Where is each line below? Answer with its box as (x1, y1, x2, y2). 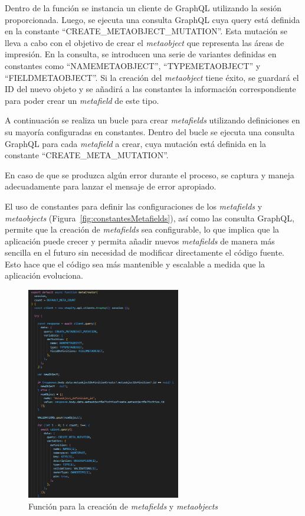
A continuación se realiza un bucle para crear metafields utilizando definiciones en (5, 114, 300, 126)
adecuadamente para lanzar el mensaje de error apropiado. (5, 180, 217, 192)
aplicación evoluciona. (5, 269, 84, 282)
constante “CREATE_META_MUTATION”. (5, 149, 169, 161)
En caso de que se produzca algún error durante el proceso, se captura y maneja (5, 168, 294, 181)
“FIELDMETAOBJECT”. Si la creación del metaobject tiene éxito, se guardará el (5, 71, 299, 83)
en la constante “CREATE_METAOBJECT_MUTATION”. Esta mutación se (5, 25, 287, 37)
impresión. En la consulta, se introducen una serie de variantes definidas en (5, 48, 277, 60)
